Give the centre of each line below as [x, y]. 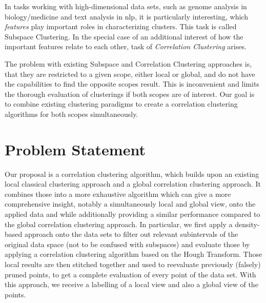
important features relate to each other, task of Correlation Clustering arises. [126, 46]
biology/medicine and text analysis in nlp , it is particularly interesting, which [126, 16]
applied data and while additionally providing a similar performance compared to [132, 214]
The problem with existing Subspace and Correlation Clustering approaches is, [128, 63]
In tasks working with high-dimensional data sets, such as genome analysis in [126, 6]
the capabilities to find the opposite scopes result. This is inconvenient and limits [132, 84]
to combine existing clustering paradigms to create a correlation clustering [121, 104]
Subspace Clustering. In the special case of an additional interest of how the [124, 36]
